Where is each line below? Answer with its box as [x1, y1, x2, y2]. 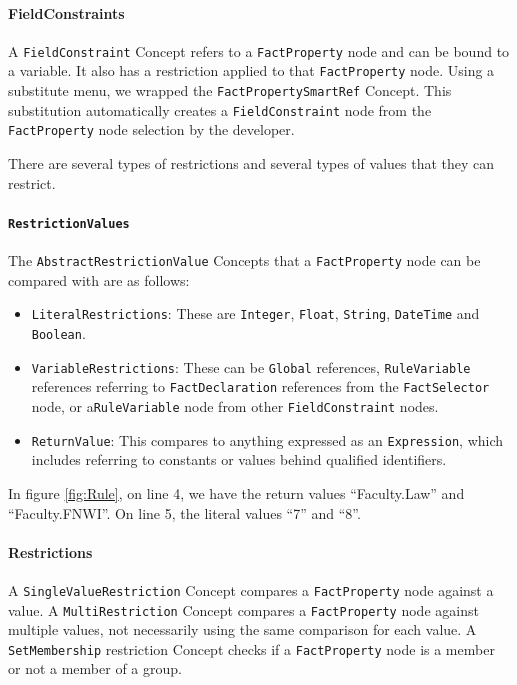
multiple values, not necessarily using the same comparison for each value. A [8, 619, 477, 640]
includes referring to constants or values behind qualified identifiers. [31, 449, 447, 470]
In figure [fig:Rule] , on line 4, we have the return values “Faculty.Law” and [8, 482, 465, 503]
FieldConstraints [8, 2, 125, 23]
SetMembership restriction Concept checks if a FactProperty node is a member [8, 638, 495, 659]
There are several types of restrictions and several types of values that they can [8, 153, 495, 174]
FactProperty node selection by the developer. [8, 119, 295, 140]
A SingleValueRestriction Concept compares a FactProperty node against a [8, 579, 494, 600]
